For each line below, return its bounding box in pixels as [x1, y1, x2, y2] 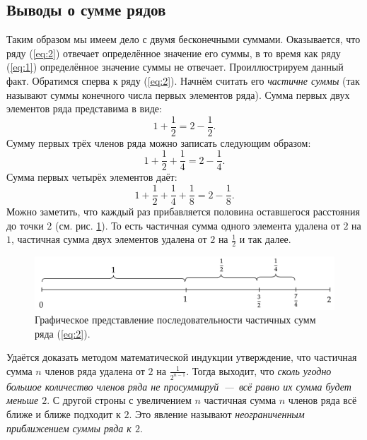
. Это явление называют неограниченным [129, 406, 305, 421]
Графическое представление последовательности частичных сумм [35, 312, 316, 327]
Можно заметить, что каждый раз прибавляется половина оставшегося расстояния [6, 204, 360, 219]
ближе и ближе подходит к [6, 406, 121, 421]
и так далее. [239, 232, 291, 246]
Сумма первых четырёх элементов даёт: [6, 170, 177, 184]
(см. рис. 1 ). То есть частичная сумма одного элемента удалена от [55, 218, 340, 232]
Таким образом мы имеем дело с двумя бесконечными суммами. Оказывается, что [6, 32, 361, 47]
